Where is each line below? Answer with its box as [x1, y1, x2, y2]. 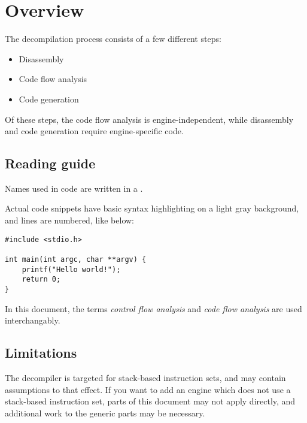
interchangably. [5, 314, 60, 327]
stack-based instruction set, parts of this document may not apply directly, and [5, 395, 296, 407]
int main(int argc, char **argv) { [5, 255, 147, 264]
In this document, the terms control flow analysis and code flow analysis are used [5, 302, 302, 315]
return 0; [22, 275, 61, 284]
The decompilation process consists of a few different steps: [5, 32, 221, 45]
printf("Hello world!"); [22, 265, 121, 274]
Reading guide [5, 154, 96, 173]
